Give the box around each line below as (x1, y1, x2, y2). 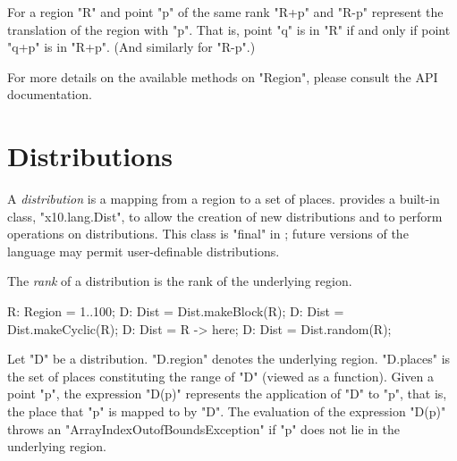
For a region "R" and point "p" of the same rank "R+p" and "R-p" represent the (7, 3, 444, 21)
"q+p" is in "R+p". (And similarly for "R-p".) (7, 38, 256, 56)
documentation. (7, 85, 92, 104)
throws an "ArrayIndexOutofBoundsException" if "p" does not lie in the (7, 419, 401, 438)
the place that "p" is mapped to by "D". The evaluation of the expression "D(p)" (7, 402, 446, 421)
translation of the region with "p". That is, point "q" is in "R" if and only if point (7, 20, 451, 38)
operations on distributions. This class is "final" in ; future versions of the (7, 224, 409, 243)
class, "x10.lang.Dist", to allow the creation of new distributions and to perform (7, 206, 443, 225)
